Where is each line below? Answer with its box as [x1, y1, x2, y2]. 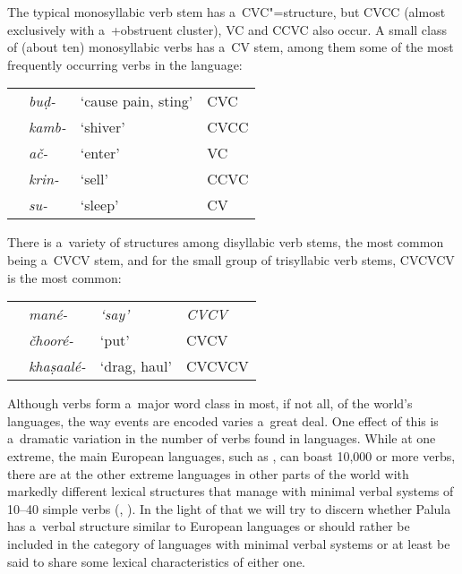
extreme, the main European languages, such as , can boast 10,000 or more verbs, [7, 446, 456, 465]
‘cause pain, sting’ [80, 90, 193, 112]
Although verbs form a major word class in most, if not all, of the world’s [7, 394, 413, 413]
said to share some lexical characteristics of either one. [7, 552, 305, 570]
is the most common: [7, 268, 122, 287]
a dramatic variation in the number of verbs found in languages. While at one [7, 429, 436, 448]
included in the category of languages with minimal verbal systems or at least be [7, 534, 450, 553]
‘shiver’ [80, 116, 125, 138]
